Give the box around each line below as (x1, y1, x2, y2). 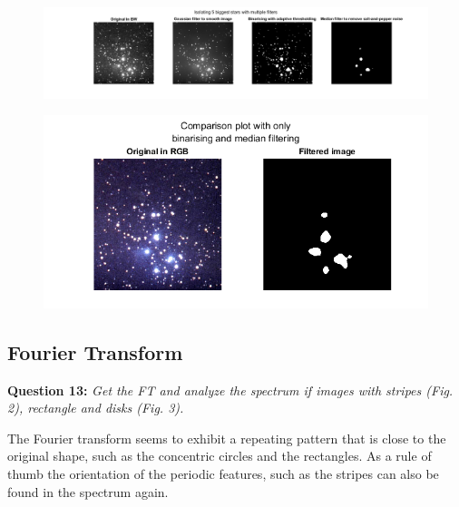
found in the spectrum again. (7, 482, 169, 501)
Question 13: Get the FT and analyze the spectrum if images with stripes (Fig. (7, 380, 454, 399)
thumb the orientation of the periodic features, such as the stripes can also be (7, 464, 439, 483)
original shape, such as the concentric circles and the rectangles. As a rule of (7, 446, 432, 465)
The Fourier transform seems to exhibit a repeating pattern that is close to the (7, 428, 446, 447)
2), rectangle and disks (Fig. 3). (7, 398, 184, 417)
